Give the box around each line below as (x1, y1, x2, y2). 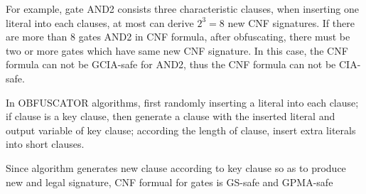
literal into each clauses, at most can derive (6, 15, 194, 30)
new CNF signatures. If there (227, 15, 355, 30)
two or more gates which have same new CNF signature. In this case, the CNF (6, 43, 348, 58)
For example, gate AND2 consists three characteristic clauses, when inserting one (6, 1, 359, 16)
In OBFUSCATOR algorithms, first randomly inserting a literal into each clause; (6, 95, 359, 109)
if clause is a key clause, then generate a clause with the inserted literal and (6, 109, 335, 124)
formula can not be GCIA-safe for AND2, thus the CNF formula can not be (6, 57, 336, 72)
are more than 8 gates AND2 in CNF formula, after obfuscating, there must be (6, 29, 350, 44)
